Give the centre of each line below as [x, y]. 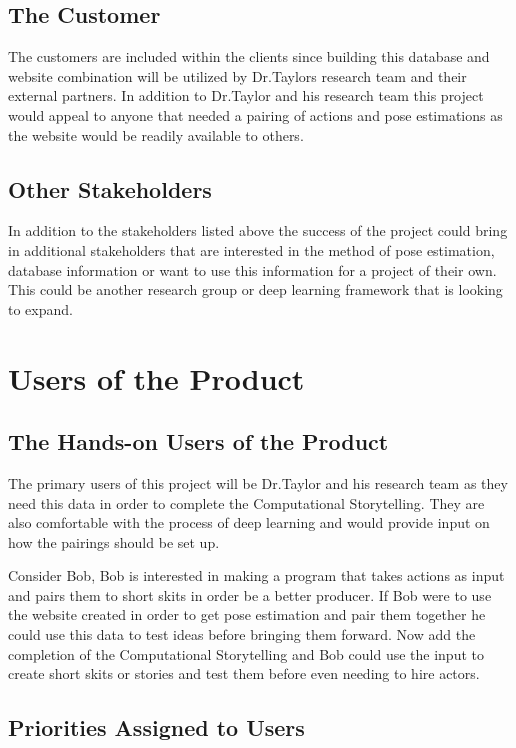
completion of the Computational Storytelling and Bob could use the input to [246, 653]
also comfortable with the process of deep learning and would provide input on [249, 522]
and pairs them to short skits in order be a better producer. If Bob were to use [250, 594]
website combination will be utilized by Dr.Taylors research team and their [237, 75]
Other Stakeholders [110, 188]
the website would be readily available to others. [156, 134]
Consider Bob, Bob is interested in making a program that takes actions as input [256, 575]
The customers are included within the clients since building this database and [249, 56]
